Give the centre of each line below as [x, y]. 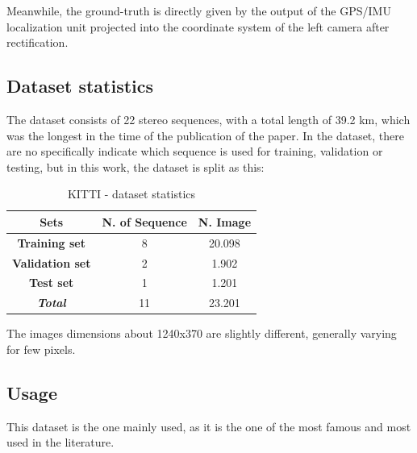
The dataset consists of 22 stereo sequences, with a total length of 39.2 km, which [208, 119]
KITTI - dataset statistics [131, 194]
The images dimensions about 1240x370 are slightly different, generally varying [202, 333]
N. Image [225, 221]
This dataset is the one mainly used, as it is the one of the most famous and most [209, 426]
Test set [52, 283]
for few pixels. [41, 349]
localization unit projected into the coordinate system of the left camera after [198, 26]
